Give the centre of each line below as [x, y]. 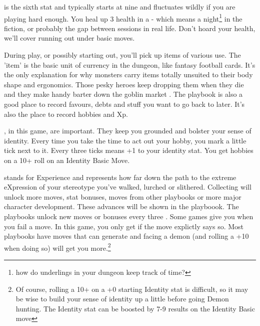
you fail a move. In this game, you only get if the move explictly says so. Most [124, 226]
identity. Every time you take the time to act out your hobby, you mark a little [125, 140]
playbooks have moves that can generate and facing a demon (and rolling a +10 [126, 236]
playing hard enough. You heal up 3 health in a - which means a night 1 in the [123, 18]
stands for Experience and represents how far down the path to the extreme [120, 177]
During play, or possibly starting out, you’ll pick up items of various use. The [122, 55]
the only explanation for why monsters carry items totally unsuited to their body [128, 74]
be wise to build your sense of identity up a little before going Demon [122, 299]
